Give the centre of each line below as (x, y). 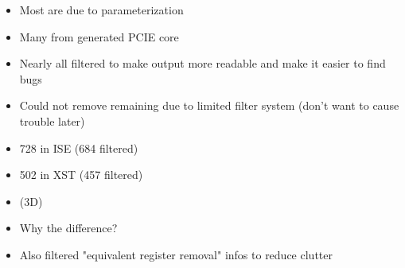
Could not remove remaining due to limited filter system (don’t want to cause (209, 105)
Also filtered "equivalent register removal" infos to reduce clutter (176, 254)
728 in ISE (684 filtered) (79, 148)
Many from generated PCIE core (99, 36)
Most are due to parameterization (101, 10)
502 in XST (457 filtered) (81, 175)
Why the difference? (68, 228)
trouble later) (52, 120)
